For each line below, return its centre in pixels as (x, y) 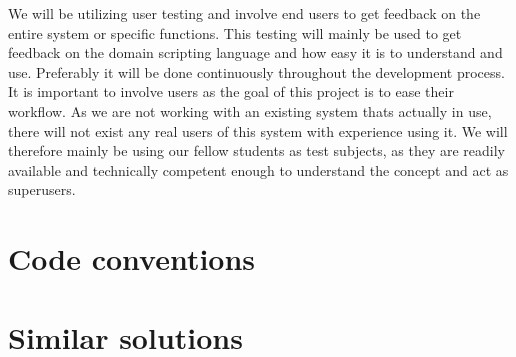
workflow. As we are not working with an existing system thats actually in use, (250, 110)
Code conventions (132, 258)
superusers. (42, 189)
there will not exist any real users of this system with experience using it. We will (258, 130)
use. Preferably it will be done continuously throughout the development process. (256, 71)
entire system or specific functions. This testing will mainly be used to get (235, 32)
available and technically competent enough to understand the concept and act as (258, 169)
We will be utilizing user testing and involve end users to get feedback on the (244, 13)
